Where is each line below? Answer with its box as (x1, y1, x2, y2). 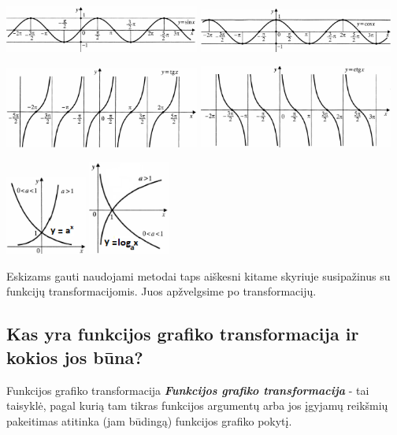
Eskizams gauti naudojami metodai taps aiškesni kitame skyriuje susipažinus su (6, 267, 391, 284)
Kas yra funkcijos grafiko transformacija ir (6, 322, 359, 346)
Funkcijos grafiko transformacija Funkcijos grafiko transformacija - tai (6, 381, 369, 398)
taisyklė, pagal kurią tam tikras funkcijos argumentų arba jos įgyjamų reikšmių (6, 397, 388, 414)
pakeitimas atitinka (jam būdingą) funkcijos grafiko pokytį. (6, 412, 292, 429)
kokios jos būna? (6, 344, 143, 369)
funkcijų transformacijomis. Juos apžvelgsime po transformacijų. (6, 283, 317, 299)
